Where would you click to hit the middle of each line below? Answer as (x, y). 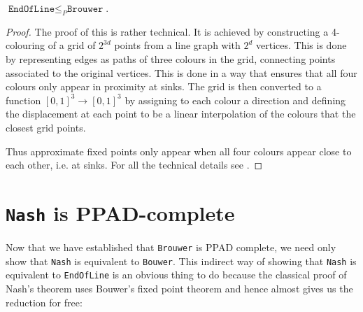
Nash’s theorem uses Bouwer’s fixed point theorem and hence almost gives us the (179, 288)
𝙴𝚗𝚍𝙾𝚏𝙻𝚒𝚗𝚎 (31, 9)
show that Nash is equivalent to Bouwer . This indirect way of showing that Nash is (181, 261)
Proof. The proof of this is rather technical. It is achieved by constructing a (167, 31)
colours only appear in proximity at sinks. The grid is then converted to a (164, 86)
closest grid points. (46, 127)
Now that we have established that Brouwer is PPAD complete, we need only (171, 247)
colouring (26, 45)
